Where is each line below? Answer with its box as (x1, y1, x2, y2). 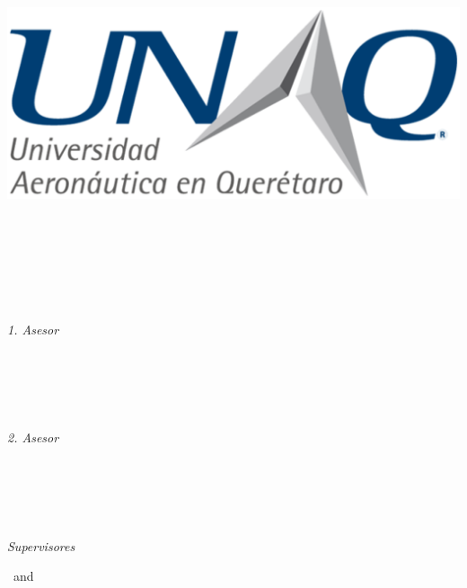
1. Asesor (7, 319, 59, 338)
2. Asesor (7, 428, 59, 447)
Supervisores (7, 536, 75, 555)
